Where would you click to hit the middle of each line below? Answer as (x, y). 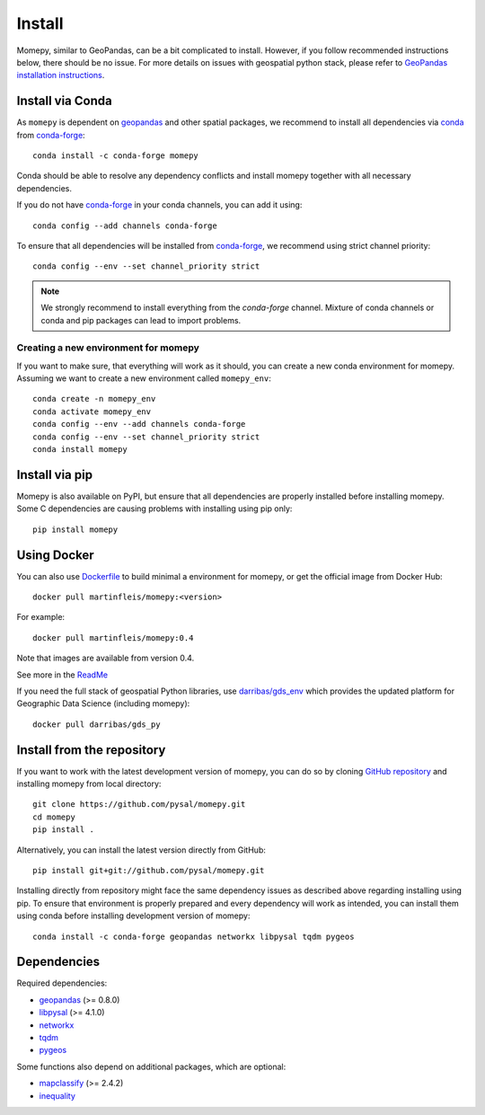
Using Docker (55, 555)
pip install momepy (75, 529)
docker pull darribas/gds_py (97, 724)
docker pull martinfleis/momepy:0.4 (113, 637)
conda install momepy (80, 450)
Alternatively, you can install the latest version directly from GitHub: (141, 850)
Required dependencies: (62, 983)
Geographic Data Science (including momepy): (103, 704)
